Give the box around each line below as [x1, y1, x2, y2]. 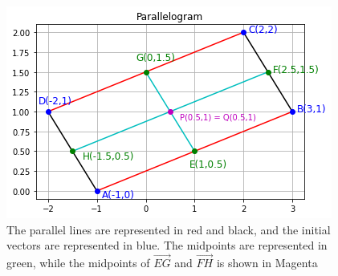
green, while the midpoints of [6, 254, 150, 270]
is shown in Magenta [216, 254, 318, 270]
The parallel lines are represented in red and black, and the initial [6, 221, 331, 237]
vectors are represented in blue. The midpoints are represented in [6, 237, 328, 254]
